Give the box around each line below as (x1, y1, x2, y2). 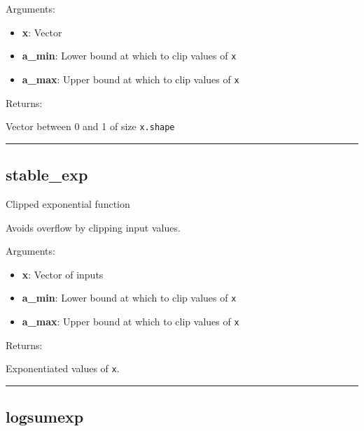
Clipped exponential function (6, 196, 130, 211)
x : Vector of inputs (22, 267, 104, 281)
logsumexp (6, 406, 84, 428)
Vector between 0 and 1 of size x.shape (6, 119, 175, 134)
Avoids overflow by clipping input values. (6, 220, 181, 234)
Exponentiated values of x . (6, 361, 120, 376)
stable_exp (6, 164, 88, 185)
